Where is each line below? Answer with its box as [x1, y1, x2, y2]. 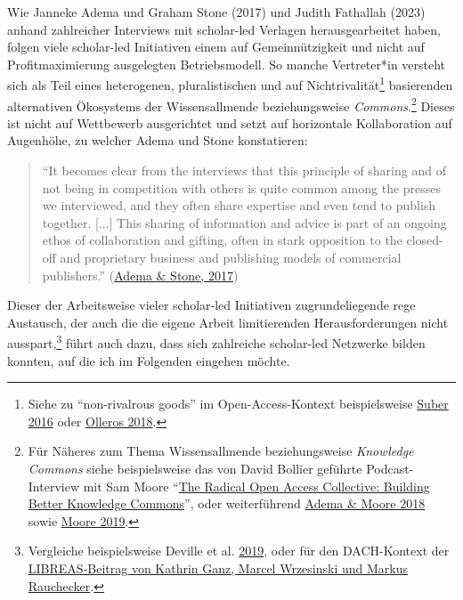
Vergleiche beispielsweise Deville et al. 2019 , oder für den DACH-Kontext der [28, 541, 450, 560]
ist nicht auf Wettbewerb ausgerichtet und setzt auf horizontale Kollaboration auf [7, 113, 452, 132]
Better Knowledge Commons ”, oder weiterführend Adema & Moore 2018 [28, 494, 426, 513]
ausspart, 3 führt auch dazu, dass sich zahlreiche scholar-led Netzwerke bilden [7, 331, 426, 353]
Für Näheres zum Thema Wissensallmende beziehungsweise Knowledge [28, 442, 414, 460]
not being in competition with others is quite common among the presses [42, 178, 442, 197]
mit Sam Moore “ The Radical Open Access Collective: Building [83, 476, 430, 495]
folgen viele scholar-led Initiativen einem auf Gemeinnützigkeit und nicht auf [7, 37, 425, 56]
